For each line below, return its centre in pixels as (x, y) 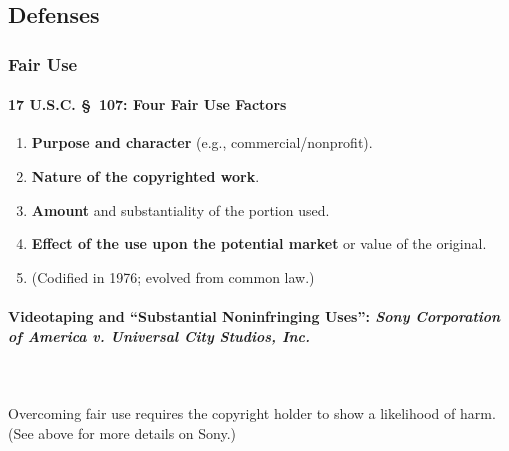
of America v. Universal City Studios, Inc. (159, 335)
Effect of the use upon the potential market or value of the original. (259, 243)
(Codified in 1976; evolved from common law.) (173, 276)
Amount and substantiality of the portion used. (180, 209)
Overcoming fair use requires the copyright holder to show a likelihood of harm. (252, 412)
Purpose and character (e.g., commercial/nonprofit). (202, 142)
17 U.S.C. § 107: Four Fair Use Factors (147, 104)
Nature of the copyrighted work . (145, 176)
